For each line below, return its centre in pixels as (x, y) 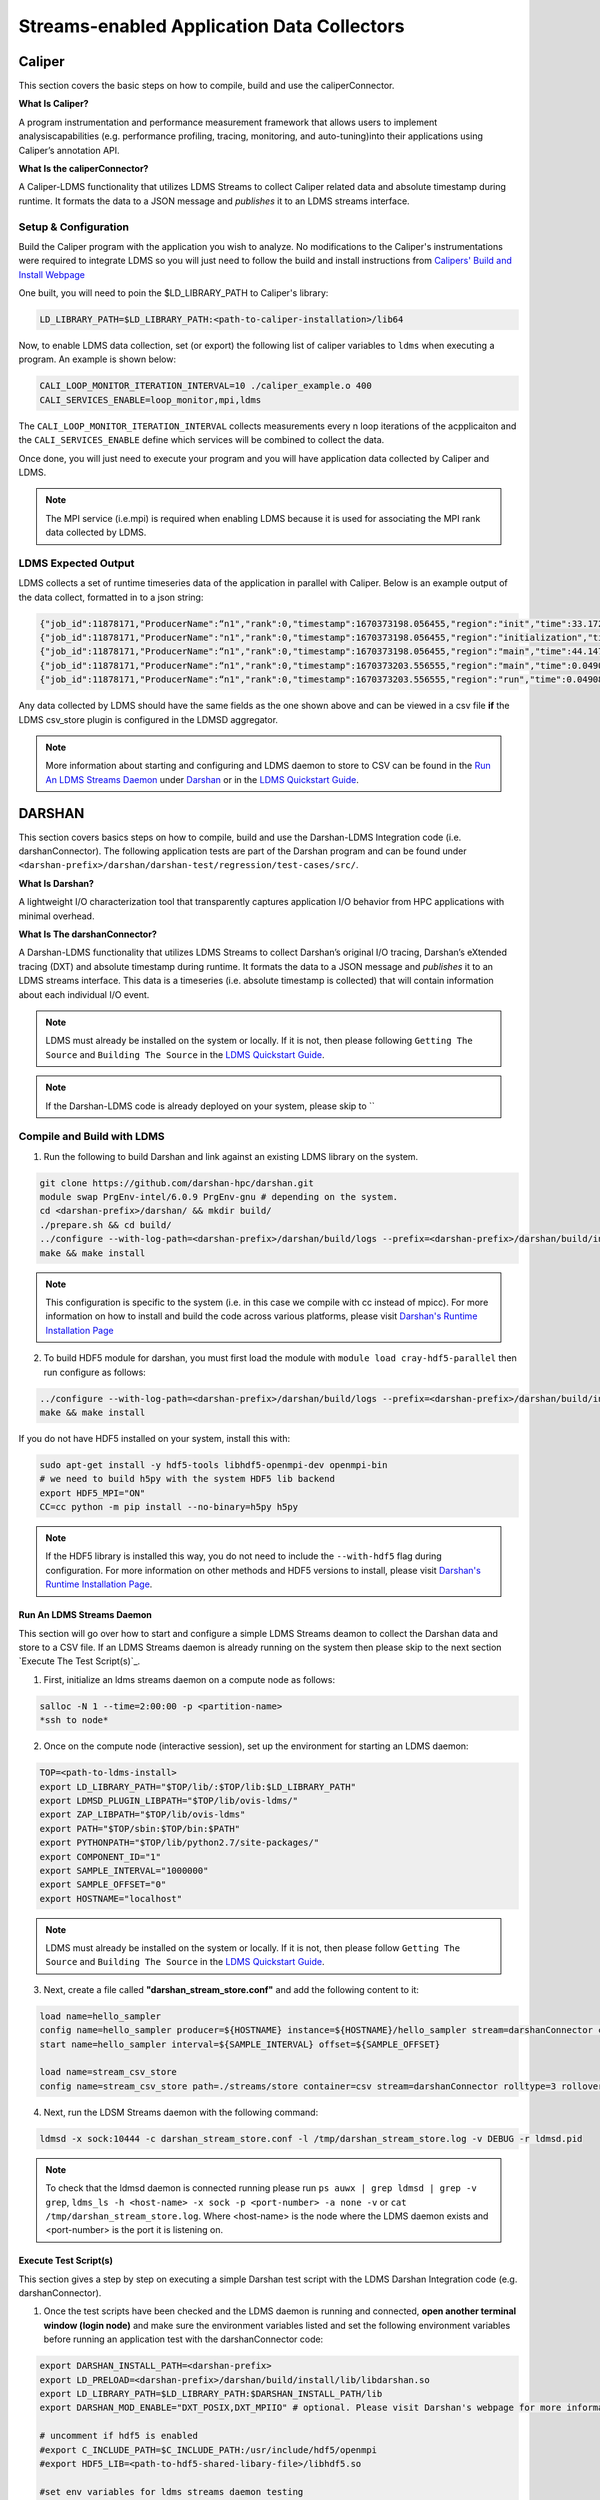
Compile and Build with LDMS (91, 1137)
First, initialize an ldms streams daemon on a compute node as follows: (189, 1679)
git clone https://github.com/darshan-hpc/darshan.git (176, 1183)
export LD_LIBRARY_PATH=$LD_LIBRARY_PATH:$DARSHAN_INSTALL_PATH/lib (211, 2393)
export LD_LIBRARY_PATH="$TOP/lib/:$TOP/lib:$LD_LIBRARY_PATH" (198, 1786)
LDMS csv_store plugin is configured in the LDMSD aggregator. (148, 719)
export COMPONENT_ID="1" (100, 1856)
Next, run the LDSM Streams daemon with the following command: (181, 2112)
